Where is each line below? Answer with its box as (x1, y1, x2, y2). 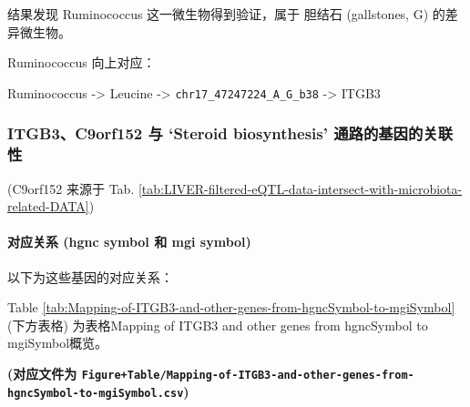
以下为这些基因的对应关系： (7, 267, 173, 286)
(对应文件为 (7, 363, 77, 382)
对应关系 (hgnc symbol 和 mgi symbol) (7, 232, 251, 251)
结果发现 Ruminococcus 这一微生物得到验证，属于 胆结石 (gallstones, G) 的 (7, 5, 445, 23)
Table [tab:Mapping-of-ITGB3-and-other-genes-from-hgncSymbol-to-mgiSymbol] (7, 298, 455, 317)
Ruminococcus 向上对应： (7, 53, 156, 72)
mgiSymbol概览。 (7, 333, 108, 352)
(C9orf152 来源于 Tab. (7, 178, 135, 198)
